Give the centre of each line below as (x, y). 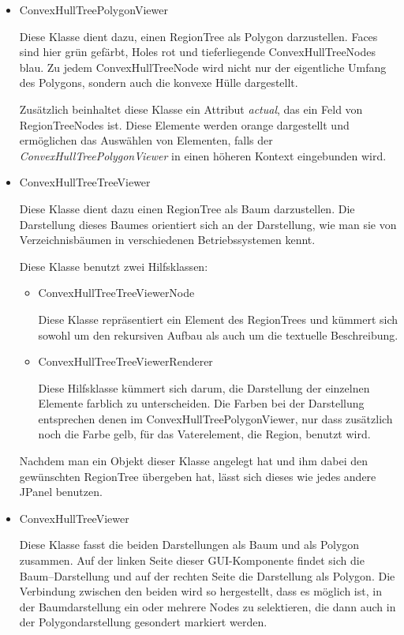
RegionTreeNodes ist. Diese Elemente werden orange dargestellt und (184, 124)
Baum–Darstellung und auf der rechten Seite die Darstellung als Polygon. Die (207, 575)
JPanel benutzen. (61, 492)
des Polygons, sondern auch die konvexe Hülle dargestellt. (159, 83)
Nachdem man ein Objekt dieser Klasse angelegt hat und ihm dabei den (194, 461)
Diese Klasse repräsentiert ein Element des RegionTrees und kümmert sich (218, 319)
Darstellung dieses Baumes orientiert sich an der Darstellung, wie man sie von (208, 224)
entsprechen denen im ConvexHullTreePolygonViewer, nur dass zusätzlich (215, 418)
